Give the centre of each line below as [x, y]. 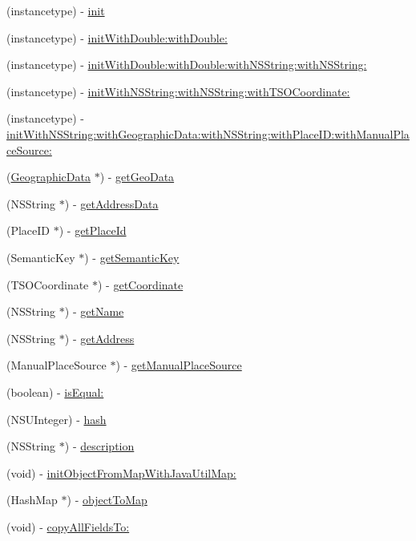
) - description [99, 446]
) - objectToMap [107, 500]
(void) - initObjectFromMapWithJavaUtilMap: [121, 472]
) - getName [94, 311]
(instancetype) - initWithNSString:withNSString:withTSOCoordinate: [178, 91]
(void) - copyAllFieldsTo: [68, 526]
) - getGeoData [137, 177]
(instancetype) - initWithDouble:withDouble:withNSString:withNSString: [187, 65]
